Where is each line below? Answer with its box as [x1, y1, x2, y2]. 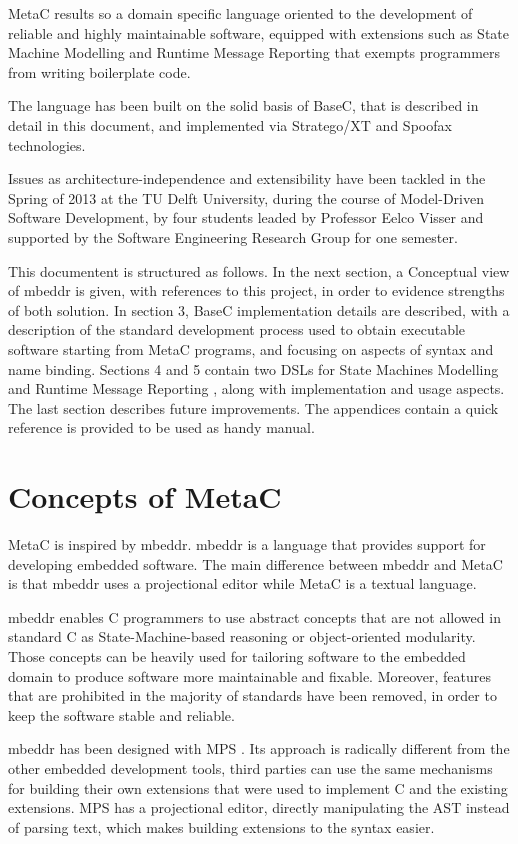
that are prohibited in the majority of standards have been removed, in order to [8, 685, 497, 706]
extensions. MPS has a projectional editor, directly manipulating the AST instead [8, 797, 510, 818]
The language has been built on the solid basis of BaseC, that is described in [8, 95, 479, 116]
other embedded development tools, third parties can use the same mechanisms [8, 757, 493, 778]
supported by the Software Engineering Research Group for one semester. [8, 226, 458, 247]
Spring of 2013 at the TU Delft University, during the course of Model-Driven [8, 187, 484, 208]
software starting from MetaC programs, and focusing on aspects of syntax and [8, 338, 494, 359]
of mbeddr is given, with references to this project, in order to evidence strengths [8, 280, 505, 301]
